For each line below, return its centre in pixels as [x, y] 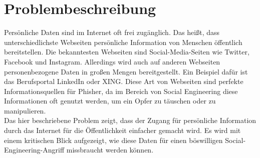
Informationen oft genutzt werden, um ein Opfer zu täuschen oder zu [110, 101]
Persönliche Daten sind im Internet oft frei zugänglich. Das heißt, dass [112, 32]
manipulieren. [25, 110]
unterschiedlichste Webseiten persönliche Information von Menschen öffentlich [123, 42]
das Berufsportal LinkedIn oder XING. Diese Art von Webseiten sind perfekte [124, 81]
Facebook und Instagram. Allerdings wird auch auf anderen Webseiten [112, 61]
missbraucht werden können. [110, 150]
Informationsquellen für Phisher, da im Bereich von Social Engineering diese [121, 91]
